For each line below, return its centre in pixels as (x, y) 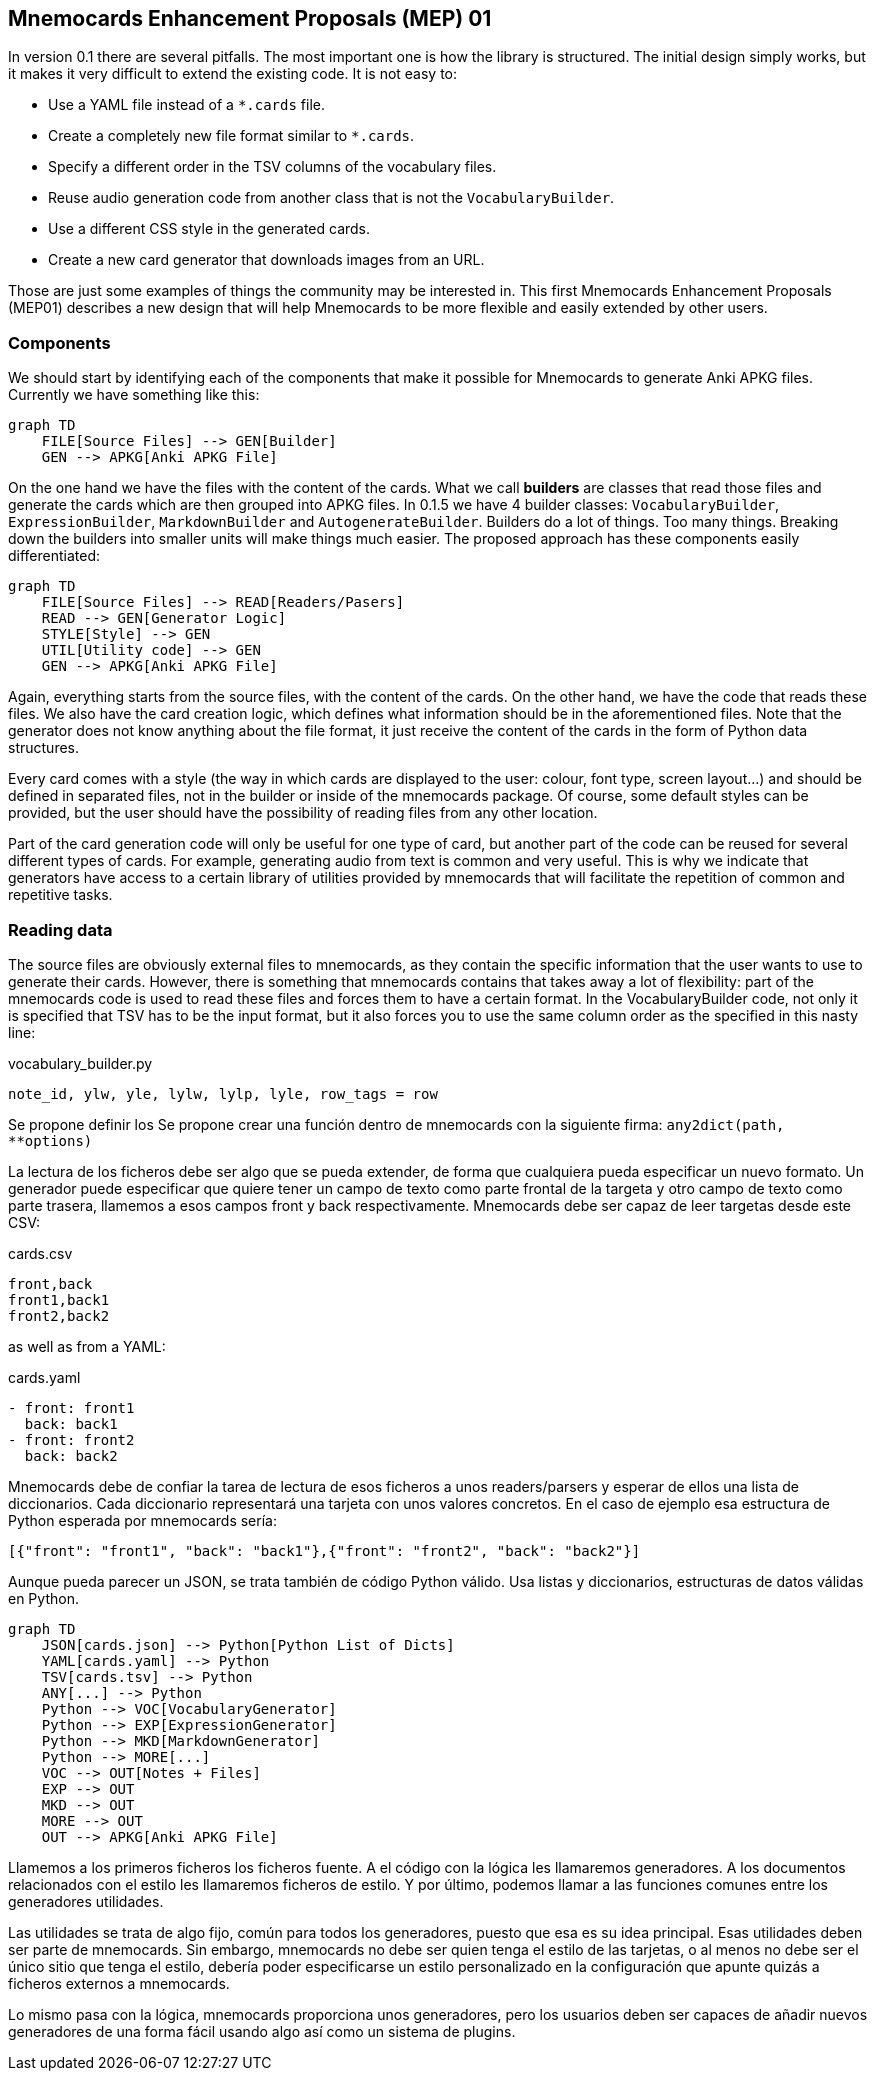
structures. (43, 748)
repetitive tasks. (60, 895)
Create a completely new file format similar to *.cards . (231, 136)
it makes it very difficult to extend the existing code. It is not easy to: (233, 74)
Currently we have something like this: (134, 395)
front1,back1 (59, 1299)
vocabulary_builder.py (80, 1063)
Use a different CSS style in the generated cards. (209, 229)
